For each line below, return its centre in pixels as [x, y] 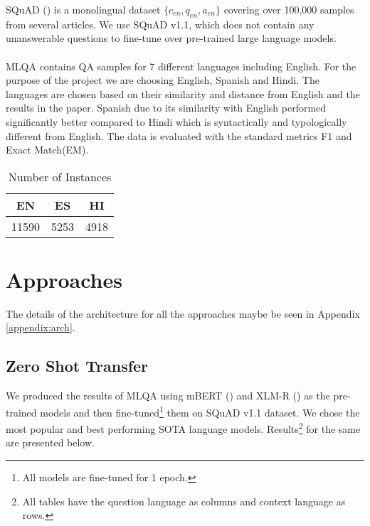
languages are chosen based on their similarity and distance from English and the [183, 93]
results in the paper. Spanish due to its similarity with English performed [166, 108]
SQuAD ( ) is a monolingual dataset [83, 9]
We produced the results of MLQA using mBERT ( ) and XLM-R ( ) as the [168, 396]
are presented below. [50, 442]
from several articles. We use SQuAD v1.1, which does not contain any [160, 24]
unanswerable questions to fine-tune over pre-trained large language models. [171, 38]
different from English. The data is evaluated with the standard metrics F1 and [179, 135]
